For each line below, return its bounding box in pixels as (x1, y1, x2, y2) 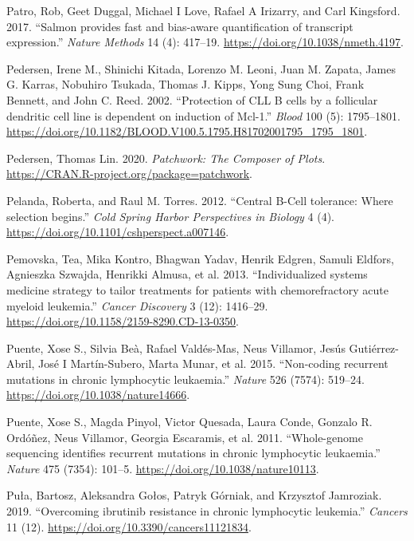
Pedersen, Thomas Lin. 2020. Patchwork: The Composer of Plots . (6, 149, 326, 166)
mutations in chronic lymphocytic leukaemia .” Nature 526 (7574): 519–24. (6, 370, 365, 387)
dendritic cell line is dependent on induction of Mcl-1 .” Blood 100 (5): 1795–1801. (6, 107, 400, 124)
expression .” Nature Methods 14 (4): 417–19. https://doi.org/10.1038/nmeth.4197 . (6, 34, 404, 50)
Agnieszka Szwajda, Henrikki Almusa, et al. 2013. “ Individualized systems (6, 266, 368, 282)
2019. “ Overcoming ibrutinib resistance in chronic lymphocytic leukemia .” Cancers (6, 503, 408, 519)
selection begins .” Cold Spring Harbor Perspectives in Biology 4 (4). (6, 207, 335, 224)
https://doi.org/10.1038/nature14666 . (6, 386, 190, 403)
